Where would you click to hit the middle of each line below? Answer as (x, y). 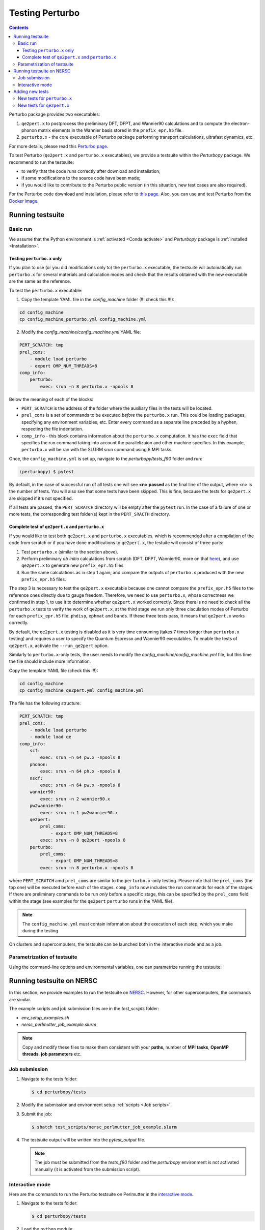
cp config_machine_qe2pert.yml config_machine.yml (82, 691)
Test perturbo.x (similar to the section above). (70, 552)
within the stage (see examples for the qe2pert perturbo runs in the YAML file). (91, 901)
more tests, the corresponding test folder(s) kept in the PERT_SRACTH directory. (90, 514)
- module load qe (51, 737)
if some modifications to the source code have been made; (81, 178)
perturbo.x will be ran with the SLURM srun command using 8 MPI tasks (96, 450)
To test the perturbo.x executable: (46, 290)
